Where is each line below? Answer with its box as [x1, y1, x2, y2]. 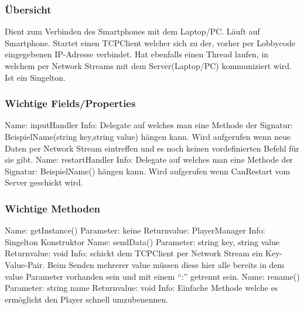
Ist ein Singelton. [5, 71, 66, 83]
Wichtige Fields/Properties [5, 96, 136, 111]
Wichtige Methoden [5, 201, 100, 215]
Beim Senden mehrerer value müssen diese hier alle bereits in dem [47, 258, 285, 270]
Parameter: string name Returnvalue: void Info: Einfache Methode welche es [5, 281, 278, 294]
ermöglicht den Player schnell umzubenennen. [5, 293, 169, 305]
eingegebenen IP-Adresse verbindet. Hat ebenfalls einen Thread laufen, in [5, 48, 269, 60]
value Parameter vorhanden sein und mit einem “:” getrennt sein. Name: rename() [5, 270, 300, 282]
